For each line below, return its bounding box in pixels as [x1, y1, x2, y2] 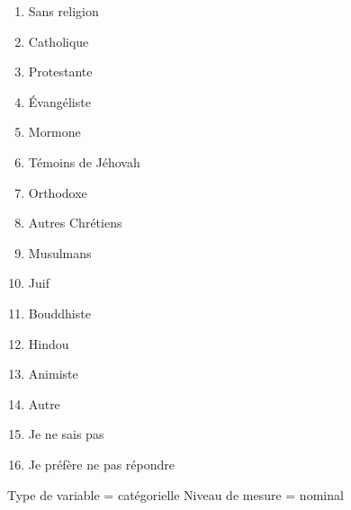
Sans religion [28, 2, 99, 20]
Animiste [28, 364, 78, 383]
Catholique [28, 31, 89, 50]
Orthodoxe [28, 183, 87, 201]
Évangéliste [28, 92, 91, 111]
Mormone [28, 122, 81, 141]
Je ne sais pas [28, 425, 104, 443]
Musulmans [28, 243, 92, 262]
